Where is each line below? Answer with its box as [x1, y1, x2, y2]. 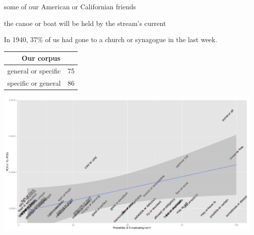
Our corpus [21, 53, 61, 63]
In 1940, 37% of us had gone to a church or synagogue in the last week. [4, 34, 217, 45]
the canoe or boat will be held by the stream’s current [4, 18, 166, 28]
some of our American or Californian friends [4, 1, 136, 11]
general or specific [7, 66, 61, 76]
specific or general [7, 77, 61, 88]
